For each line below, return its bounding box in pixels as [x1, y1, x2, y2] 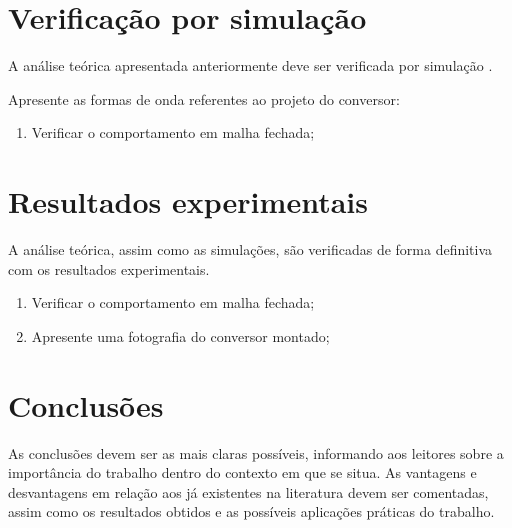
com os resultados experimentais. [8, 258, 210, 279]
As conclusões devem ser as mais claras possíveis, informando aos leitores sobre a [8, 442, 504, 463]
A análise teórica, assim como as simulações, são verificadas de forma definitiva [8, 239, 493, 260]
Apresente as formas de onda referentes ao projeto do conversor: [8, 88, 400, 109]
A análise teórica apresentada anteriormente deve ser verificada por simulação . [8, 55, 493, 76]
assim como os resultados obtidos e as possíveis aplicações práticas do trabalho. [8, 501, 495, 522]
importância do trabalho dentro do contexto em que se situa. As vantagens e [8, 462, 477, 483]
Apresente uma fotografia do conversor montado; [31, 325, 330, 346]
